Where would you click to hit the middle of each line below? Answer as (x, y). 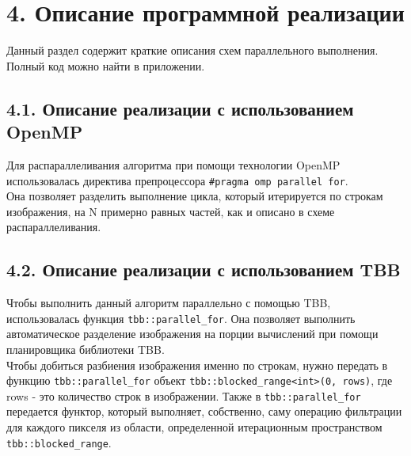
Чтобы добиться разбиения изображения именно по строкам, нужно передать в (197, 365)
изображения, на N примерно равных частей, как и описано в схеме (171, 211)
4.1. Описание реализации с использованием (180, 108)
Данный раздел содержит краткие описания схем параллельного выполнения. (192, 50)
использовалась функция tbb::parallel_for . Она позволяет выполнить (181, 318)
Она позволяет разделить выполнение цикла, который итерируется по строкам (195, 196)
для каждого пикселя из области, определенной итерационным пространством (194, 427)
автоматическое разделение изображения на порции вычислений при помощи (192, 334)
